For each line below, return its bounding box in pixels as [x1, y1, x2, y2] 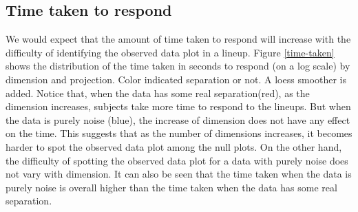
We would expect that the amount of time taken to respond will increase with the [6, 32, 351, 46]
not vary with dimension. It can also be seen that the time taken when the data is [6, 167, 352, 181]
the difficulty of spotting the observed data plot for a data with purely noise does [6, 153, 348, 167]
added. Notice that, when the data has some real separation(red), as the [6, 85, 310, 100]
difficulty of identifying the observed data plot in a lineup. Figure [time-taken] [6, 45, 335, 59]
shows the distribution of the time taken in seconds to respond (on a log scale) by [6, 59, 350, 73]
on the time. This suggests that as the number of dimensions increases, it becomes [6, 126, 352, 140]
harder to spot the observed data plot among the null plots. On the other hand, [6, 139, 342, 153]
